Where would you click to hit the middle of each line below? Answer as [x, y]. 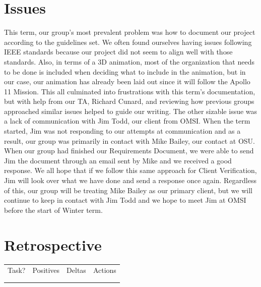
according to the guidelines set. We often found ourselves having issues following [128, 42]
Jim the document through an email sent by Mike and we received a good [118, 160]
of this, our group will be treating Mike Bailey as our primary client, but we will [128, 190]
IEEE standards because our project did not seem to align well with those [118, 52]
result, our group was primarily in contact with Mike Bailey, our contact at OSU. [129, 140]
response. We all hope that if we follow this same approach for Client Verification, [130, 170]
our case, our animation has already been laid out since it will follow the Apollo [127, 81]
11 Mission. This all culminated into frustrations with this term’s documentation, [130, 91]
